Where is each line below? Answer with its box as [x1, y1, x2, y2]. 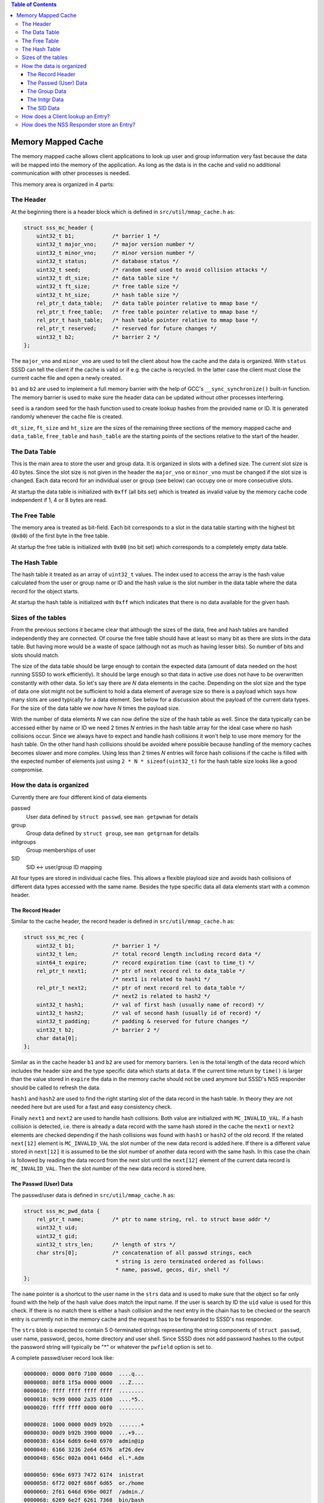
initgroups [11, 838, 36, 845]
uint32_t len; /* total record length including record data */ [36, 950, 261, 958]
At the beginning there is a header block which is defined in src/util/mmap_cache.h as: [11, 208, 235, 215]
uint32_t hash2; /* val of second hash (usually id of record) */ [36, 1009, 261, 1016]
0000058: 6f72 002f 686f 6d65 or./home [23, 1480, 144, 1487]
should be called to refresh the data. [11, 1084, 101, 1091]
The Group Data [27, 87, 67, 94]
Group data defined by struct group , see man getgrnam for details [26, 830, 199, 837]
